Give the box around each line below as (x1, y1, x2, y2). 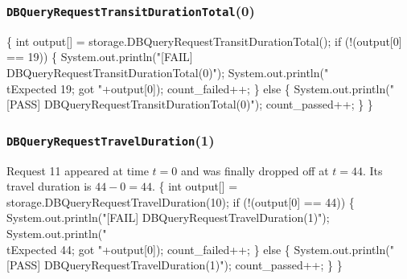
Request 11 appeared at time (6, 162, 149, 178)
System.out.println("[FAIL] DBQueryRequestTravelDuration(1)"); (6, 209, 330, 226)
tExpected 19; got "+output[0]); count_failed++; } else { (6, 80, 290, 96)
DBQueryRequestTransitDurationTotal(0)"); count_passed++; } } (43, 96, 373, 113)
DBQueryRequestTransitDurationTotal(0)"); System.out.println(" (6, 64, 329, 80)
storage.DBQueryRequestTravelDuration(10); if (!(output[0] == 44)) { (6, 193, 355, 210)
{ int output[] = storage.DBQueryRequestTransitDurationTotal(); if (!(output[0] (6, 32, 402, 49)
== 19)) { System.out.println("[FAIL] (6, 48, 193, 65)
